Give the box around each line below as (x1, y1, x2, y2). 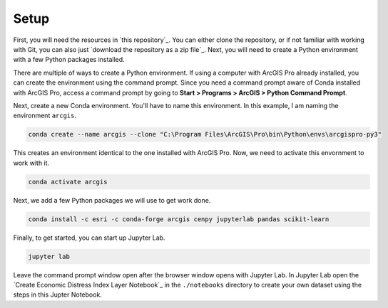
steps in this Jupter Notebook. (13, 290, 103, 299)
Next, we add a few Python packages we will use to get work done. (13, 196, 211, 204)
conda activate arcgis (28, 178, 108, 186)
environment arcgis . (13, 111, 77, 120)
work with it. (13, 159, 50, 167)
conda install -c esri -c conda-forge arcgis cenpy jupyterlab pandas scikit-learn (28, 215, 330, 223)
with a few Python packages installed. (13, 55, 125, 64)
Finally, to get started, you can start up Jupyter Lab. (13, 233, 165, 242)
